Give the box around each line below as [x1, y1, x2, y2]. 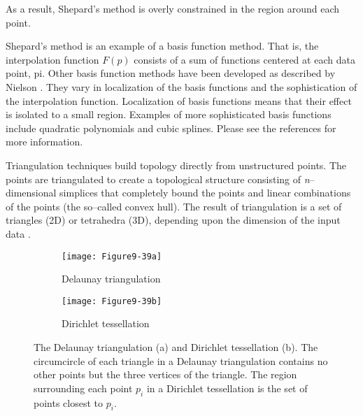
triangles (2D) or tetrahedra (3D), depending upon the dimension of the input [6, 213, 341, 227]
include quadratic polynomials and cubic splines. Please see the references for [6, 120, 336, 135]
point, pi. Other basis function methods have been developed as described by [6, 66, 336, 80]
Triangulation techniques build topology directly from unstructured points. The [6, 157, 347, 172]
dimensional [6, 185, 57, 200]
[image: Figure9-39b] [62, 296, 162, 306]
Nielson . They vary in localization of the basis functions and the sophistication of [6, 79, 357, 94]
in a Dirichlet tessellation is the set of [146, 380, 308, 395]
